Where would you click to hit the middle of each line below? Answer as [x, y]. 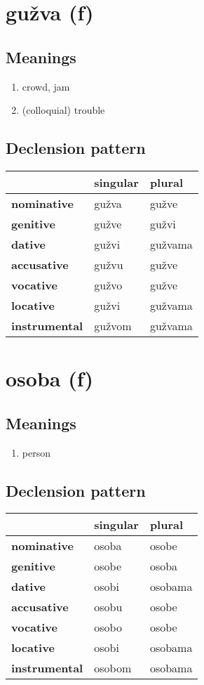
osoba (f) [49, 378]
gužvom [113, 325]
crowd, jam [46, 86]
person [36, 452]
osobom [113, 668]
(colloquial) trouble [63, 110]
